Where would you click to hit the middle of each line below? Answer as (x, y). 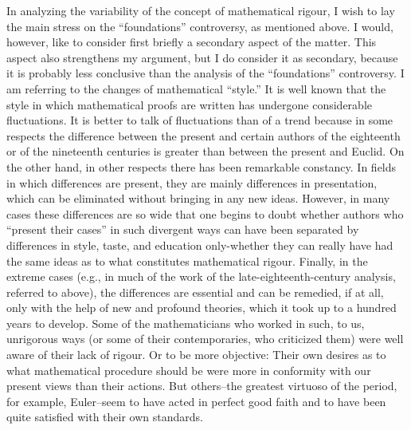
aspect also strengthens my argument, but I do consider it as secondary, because (202, 57)
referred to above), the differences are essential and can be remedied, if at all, (195, 292)
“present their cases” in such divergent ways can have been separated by (183, 229)
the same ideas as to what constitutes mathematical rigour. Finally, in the (187, 260)
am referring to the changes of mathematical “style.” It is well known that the (196, 88)
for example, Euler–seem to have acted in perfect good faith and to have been (196, 401)
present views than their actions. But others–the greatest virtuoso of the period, (202, 386)
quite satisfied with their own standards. (105, 417)
